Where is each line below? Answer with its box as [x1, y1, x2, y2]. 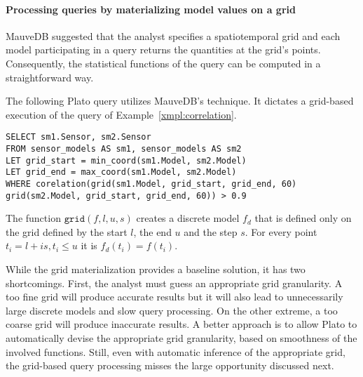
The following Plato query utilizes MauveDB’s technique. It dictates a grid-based [6, 93, 354, 108]
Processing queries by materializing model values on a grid [6, 1, 296, 16]
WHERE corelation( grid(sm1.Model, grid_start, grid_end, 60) [6, 178, 297, 189]
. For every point [245, 224, 317, 239]
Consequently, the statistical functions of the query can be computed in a [6, 55, 321, 70]
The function [6, 211, 61, 225]
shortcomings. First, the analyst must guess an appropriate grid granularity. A [6, 275, 343, 290]
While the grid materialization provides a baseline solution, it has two [6, 262, 306, 277]
